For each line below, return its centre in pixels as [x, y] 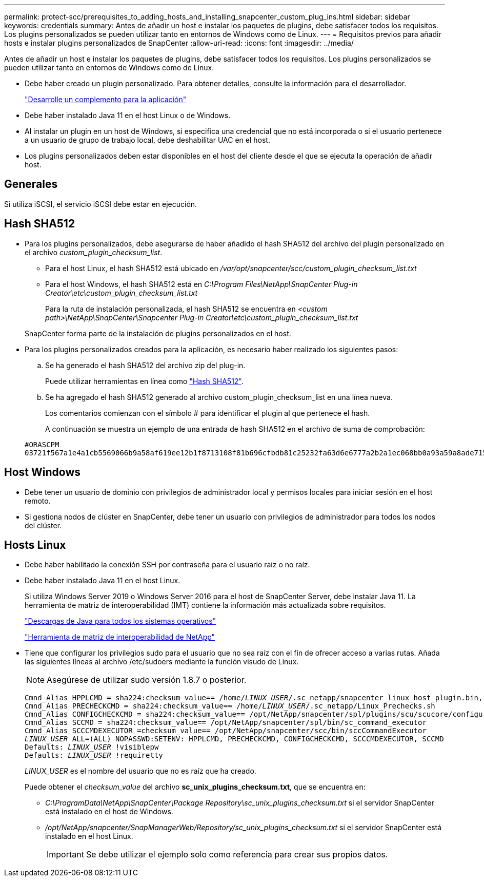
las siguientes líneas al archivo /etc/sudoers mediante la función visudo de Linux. [162, 662]
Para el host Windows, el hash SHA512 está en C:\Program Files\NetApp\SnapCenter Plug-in [201, 284]
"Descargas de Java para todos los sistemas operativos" [120, 621]
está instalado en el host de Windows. [109, 812]
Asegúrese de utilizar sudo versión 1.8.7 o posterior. [147, 680]
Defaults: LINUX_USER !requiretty [94, 755]
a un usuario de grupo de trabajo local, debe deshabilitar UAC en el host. [147, 140]
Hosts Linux [35, 545]
